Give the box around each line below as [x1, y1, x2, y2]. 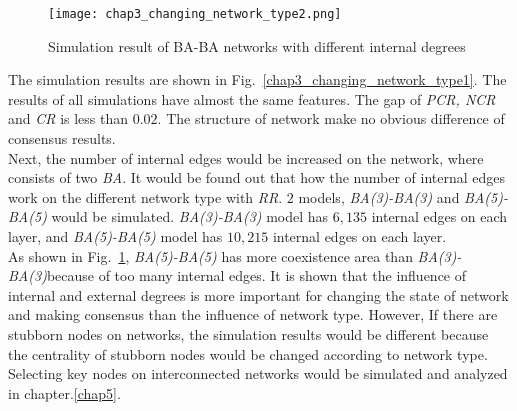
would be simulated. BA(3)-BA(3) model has [51, 206, 329, 227]
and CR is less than [8, 108, 129, 129]
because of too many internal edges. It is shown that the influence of [46, 265, 467, 286]
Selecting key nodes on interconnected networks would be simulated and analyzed [8, 363, 508, 384]
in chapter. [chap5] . [8, 382, 121, 403]
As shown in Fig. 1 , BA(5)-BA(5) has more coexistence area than [8, 245, 413, 266]
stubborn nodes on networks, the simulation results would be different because [8, 323, 489, 344]
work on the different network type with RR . [8, 186, 283, 207]
